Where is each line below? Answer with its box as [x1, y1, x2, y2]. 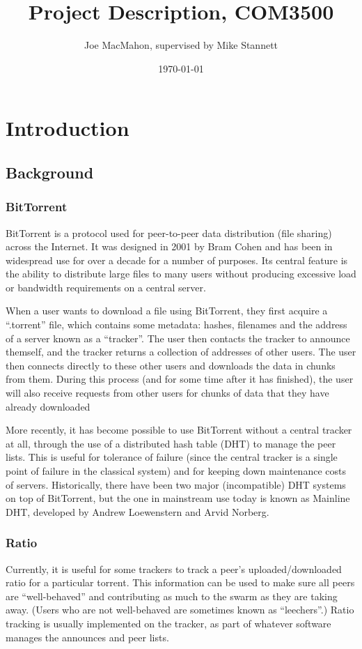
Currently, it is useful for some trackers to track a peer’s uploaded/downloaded [6, 561, 342, 576]
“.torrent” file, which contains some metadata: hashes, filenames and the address [6, 317, 347, 332]
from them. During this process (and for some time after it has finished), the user [6, 372, 354, 386]
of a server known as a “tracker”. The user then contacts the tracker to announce [6, 330, 350, 345]
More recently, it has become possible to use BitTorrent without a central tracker [6, 422, 352, 437]
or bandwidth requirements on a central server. [6, 280, 206, 294]
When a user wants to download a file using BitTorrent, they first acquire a [6, 303, 328, 318]
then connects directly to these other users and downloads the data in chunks [6, 358, 336, 372]
